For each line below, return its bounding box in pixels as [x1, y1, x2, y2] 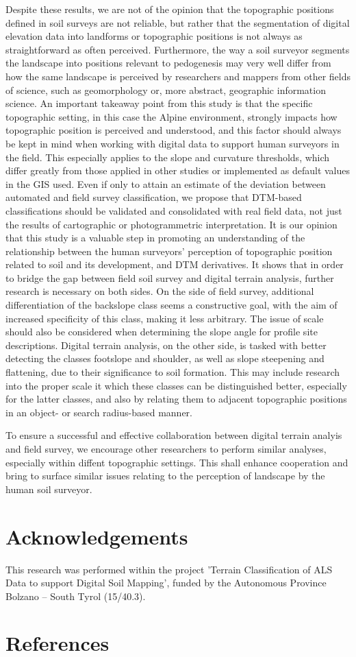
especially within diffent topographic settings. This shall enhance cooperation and [5, 455, 348, 469]
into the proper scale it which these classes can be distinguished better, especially [5, 378, 347, 392]
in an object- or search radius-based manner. [5, 405, 192, 419]
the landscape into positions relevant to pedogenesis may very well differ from [5, 56, 331, 70]
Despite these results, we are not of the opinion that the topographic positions [5, 2, 334, 16]
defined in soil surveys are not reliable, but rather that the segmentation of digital [5, 15, 350, 29]
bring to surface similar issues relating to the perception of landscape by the [5, 468, 325, 483]
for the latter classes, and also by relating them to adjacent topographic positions [5, 392, 347, 406]
